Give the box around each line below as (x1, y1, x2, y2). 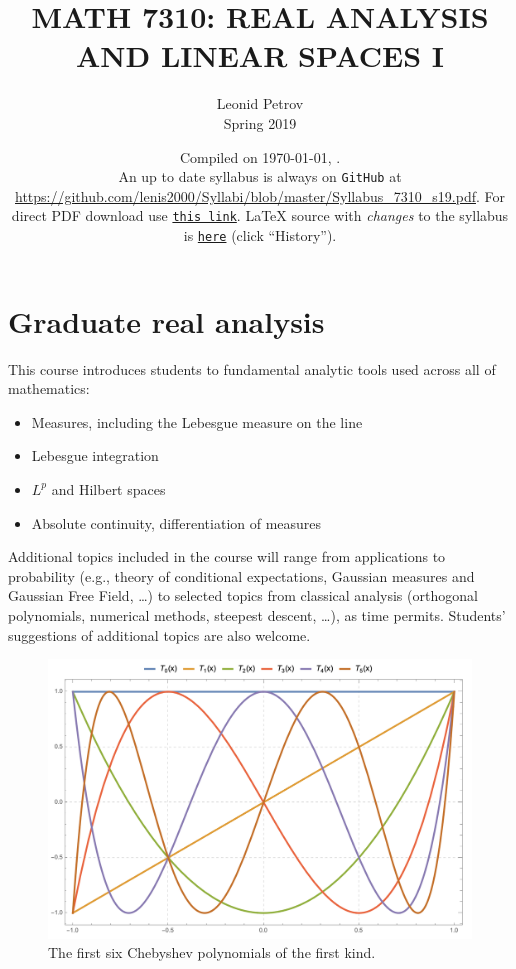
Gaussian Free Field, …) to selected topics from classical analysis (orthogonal (8, 585, 478, 606)
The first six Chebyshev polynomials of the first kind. (48, 942, 376, 963)
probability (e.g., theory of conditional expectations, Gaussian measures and (8, 565, 475, 586)
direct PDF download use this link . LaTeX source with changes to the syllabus (11, 205, 509, 226)
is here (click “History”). (183, 225, 337, 245)
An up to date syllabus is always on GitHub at (118, 166, 402, 187)
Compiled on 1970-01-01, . (179, 146, 341, 167)
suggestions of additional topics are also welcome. (8, 624, 311, 645)
